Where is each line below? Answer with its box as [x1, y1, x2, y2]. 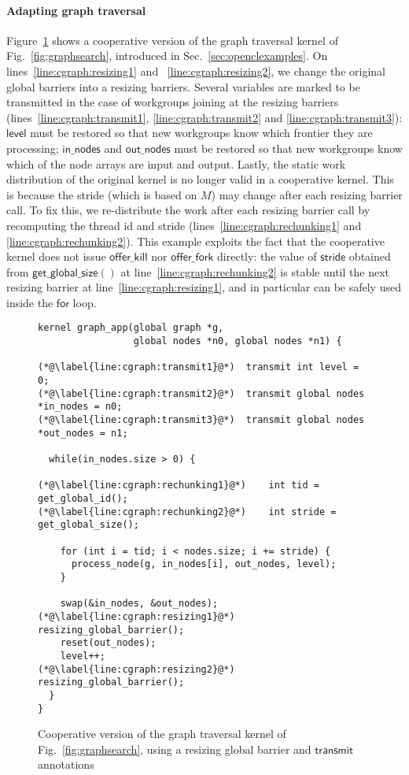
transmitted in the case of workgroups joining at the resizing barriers [6, 94, 339, 110]
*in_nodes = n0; [38, 401, 123, 413]
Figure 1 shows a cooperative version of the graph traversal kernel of [6, 32, 338, 48]
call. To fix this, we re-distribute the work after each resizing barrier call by [6, 202, 370, 218]
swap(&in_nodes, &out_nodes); [60, 598, 219, 610]
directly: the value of [217, 248, 317, 265]
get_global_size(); [38, 519, 139, 531]
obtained [348, 248, 391, 265]
